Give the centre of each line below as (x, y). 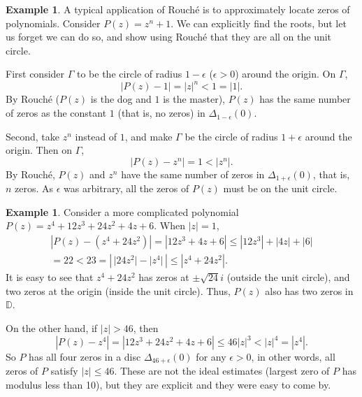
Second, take (32, 136)
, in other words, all (293, 357)
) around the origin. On (285, 74)
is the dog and (121, 99)
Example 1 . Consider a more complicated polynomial (122, 211)
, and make (149, 136)
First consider (35, 74)
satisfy (64, 371)
